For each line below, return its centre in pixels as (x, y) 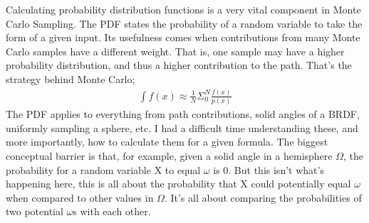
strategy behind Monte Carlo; (71, 78)
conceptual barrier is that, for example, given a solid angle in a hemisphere (169, 156)
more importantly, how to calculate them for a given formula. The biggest (167, 142)
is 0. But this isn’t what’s (269, 169)
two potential (35, 211)
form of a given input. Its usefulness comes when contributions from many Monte (183, 37)
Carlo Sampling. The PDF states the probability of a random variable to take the (184, 23)
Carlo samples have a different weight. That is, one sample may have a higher (175, 51)
